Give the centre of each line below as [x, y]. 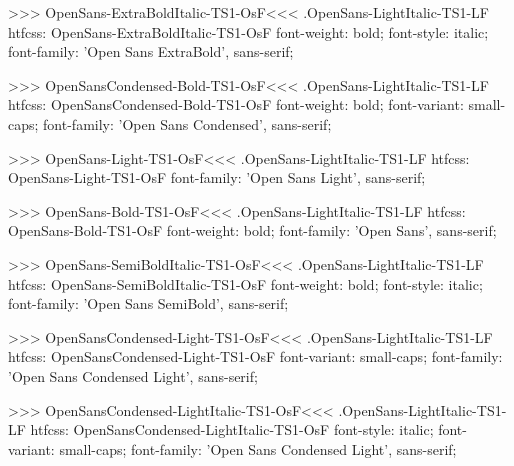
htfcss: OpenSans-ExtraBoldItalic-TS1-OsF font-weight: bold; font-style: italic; [248, 31]
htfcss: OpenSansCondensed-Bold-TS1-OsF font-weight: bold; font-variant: [236, 104]
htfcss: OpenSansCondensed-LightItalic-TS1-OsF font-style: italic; [232, 429]
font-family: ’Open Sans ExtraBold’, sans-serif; [151, 51]
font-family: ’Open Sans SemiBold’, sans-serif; [148, 303]
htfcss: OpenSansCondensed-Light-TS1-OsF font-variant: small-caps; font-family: [255, 356]
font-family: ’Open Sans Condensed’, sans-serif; [187, 123]
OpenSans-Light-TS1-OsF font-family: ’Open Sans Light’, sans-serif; [217, 177]
